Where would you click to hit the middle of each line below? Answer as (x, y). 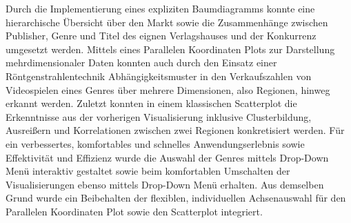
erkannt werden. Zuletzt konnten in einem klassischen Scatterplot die (151, 103)
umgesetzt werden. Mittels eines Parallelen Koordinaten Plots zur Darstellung (170, 49)
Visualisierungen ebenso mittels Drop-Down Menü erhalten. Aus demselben (165, 184)
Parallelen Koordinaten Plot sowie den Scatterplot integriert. (134, 211)
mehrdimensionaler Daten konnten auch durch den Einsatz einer (141, 62)
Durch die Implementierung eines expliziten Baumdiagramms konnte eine (160, 8)
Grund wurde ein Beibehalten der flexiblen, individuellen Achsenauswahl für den (176, 198)
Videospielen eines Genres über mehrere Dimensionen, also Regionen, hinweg (168, 89)
